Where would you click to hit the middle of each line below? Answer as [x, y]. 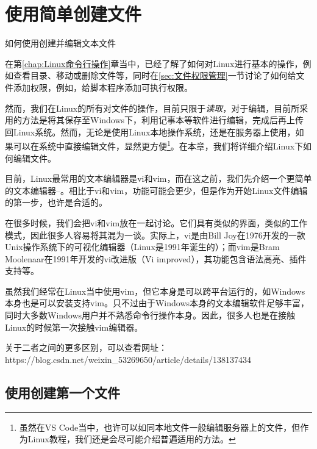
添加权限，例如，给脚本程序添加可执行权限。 [103, 87]
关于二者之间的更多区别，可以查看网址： [86, 347]
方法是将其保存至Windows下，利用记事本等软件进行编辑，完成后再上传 [163, 120]
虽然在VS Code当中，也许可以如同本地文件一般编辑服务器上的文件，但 [160, 427]
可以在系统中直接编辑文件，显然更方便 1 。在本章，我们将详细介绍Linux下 [158, 145]
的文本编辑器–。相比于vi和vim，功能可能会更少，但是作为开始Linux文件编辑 [156, 190]
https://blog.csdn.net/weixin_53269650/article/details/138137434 [128, 359]
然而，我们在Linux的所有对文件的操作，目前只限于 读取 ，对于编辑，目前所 [152, 108]
